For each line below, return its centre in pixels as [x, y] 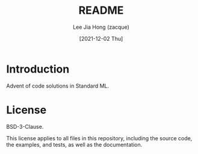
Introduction [38, 69]
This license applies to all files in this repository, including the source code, [99, 138]
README [101, 10]
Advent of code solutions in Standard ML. [58, 86]
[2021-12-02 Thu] [101, 38]
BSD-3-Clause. [25, 126]
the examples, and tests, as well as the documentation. [74, 144]
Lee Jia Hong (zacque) [101, 27]
